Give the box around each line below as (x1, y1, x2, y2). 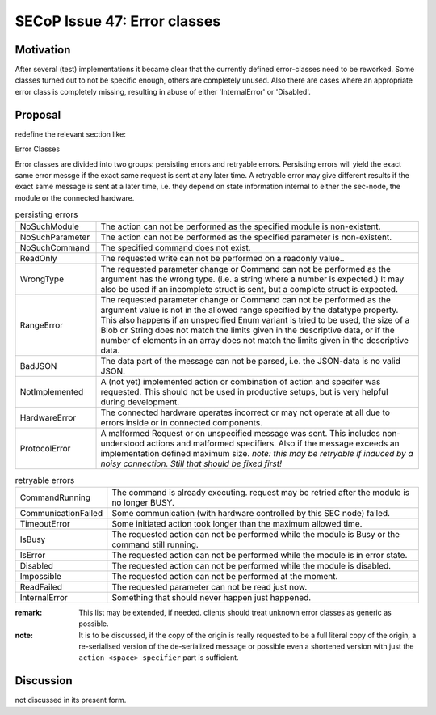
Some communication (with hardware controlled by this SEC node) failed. (111, 507, 391, 518)
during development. (100, 396, 180, 408)
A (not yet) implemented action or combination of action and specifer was (100, 376, 381, 387)
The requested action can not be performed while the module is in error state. (111, 549, 408, 561)
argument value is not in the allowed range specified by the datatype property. (100, 304, 399, 315)
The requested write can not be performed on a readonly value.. (100, 253, 345, 264)
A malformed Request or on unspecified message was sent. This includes (100, 428, 381, 439)
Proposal (15, 108, 61, 121)
